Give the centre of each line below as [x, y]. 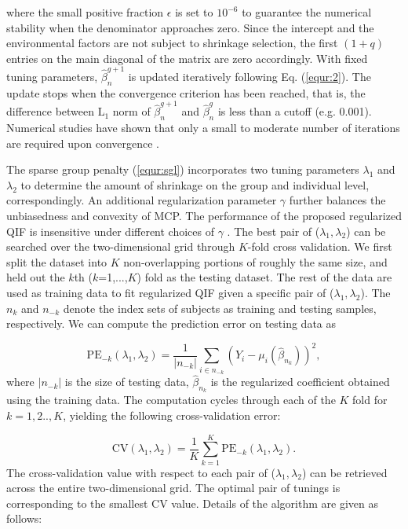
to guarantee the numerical [307, 12]
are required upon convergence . [83, 143]
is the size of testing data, [127, 382]
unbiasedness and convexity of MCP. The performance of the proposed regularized [204, 215]
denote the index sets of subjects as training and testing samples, [220, 308]
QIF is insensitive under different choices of [111, 231]
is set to [194, 12]
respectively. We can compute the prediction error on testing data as [171, 323]
